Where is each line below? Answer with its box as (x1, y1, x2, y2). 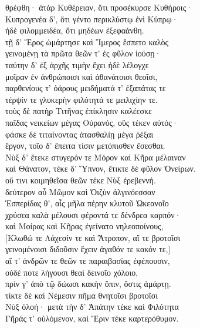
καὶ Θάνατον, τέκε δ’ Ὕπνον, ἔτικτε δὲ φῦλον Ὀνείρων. (5, 162, 196, 175)
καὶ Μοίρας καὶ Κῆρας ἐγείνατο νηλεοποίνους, (5, 220, 164, 232)
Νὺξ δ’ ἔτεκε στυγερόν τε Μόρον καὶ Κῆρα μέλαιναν (5, 150, 186, 163)
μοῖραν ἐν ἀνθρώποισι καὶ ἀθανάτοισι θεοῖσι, (5, 70, 158, 82)
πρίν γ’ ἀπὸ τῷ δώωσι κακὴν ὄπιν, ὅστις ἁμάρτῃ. (5, 277, 171, 290)
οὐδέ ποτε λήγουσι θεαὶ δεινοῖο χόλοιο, (5, 266, 138, 278)
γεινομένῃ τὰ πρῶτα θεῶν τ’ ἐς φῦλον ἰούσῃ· (5, 47, 161, 59)
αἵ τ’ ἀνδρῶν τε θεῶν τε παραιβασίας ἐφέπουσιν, (5, 255, 170, 267)
